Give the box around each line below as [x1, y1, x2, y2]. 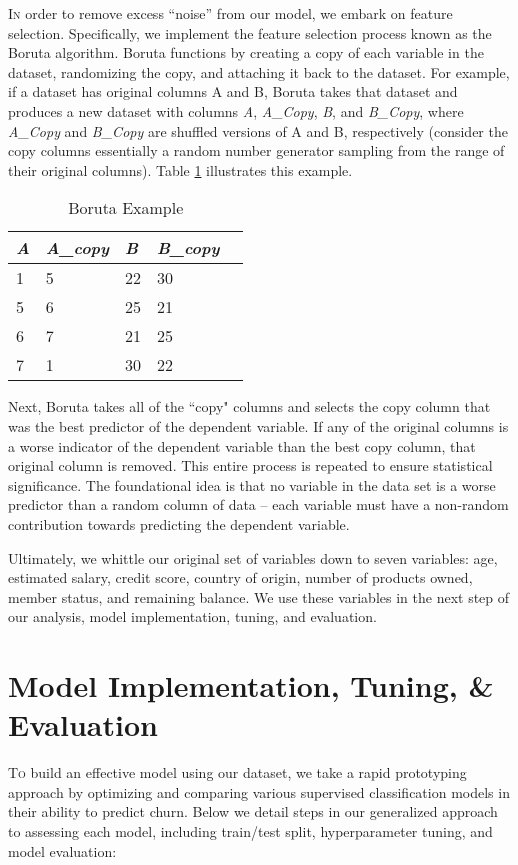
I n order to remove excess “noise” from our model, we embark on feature [8, 3, 453, 23]
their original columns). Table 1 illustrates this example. [8, 159, 353, 180]
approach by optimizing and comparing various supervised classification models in [8, 781, 510, 802]
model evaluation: [8, 840, 117, 861]
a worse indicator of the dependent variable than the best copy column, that [8, 435, 476, 456]
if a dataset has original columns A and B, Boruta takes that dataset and [8, 81, 458, 102]
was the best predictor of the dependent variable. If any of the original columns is [8, 415, 509, 436]
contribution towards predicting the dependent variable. [8, 513, 350, 534]
